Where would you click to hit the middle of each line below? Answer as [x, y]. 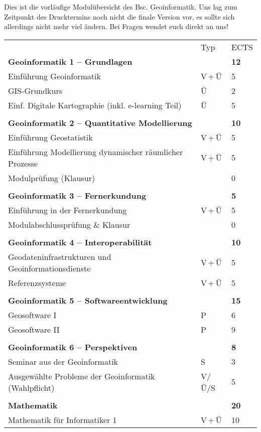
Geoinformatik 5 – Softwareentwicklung [88, 300]
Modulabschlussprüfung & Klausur [69, 224]
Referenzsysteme [37, 282]
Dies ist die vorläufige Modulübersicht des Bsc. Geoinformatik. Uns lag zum [121, 7]
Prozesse [23, 163]
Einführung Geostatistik [50, 137]
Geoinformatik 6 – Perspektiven [73, 347]
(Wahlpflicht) [31, 387]
